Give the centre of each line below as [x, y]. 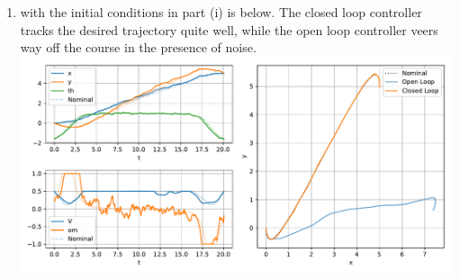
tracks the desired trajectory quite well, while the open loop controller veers [229, 29]
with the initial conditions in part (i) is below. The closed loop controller [221, 12]
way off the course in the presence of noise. [138, 47]
